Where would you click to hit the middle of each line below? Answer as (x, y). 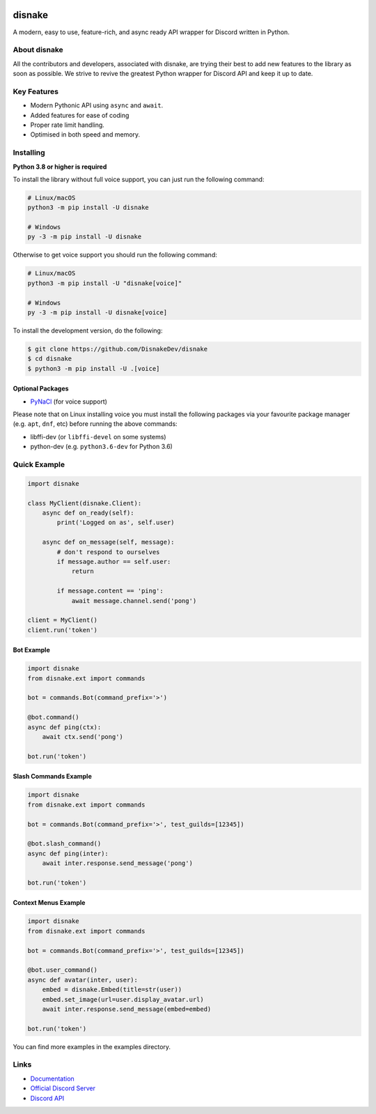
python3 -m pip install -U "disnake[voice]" (105, 283)
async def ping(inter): (68, 853)
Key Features (36, 91)
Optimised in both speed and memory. (85, 135)
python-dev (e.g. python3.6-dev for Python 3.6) (102, 447)
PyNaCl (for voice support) (69, 402)
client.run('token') (62, 630)
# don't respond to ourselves (108, 552)
